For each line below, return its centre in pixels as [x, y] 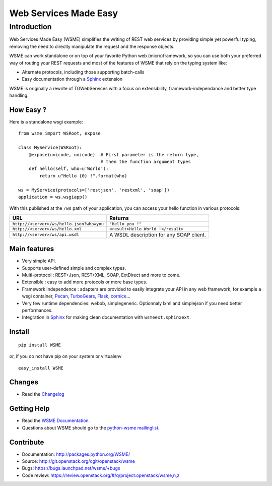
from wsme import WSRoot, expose [59, 133]
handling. [19, 95]
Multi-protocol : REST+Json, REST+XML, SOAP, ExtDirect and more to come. [101, 275]
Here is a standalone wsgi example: [46, 122]
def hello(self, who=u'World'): [69, 169]
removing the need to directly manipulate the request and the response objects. [92, 46]
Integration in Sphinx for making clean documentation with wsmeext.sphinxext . [106, 317]
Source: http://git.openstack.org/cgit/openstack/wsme [79, 461]
